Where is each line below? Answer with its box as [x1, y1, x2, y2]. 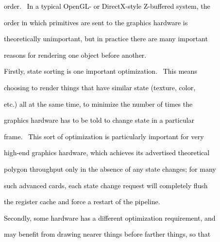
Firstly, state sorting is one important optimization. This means [4, 66, 197, 76]
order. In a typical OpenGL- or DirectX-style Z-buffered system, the [4, 1, 210, 11]
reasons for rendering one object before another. [4, 49, 147, 60]
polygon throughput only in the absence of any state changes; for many [4, 163, 216, 174]
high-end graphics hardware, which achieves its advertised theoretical [4, 147, 210, 158]
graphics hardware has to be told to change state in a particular [4, 115, 195, 125]
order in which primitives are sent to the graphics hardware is [4, 17, 188, 27]
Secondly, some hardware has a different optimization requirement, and [4, 212, 216, 223]
